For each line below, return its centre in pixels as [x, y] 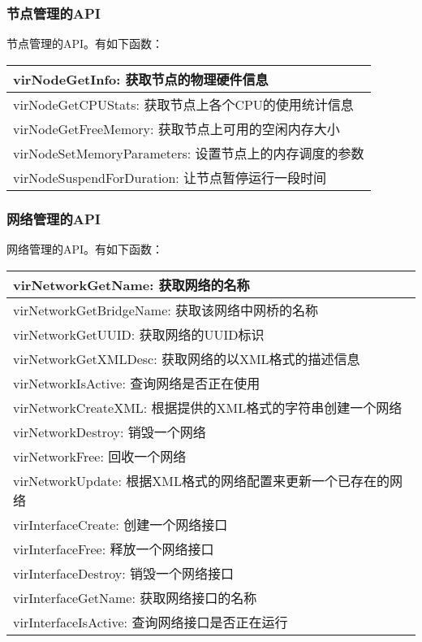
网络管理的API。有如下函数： [85, 249]
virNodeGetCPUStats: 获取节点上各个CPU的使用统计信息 [183, 104]
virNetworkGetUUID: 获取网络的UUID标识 [139, 334]
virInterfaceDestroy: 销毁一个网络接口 [124, 573]
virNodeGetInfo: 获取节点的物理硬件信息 [141, 79]
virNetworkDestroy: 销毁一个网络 [110, 432]
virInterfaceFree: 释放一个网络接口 [114, 549]
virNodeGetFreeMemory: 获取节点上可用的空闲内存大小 [177, 128]
